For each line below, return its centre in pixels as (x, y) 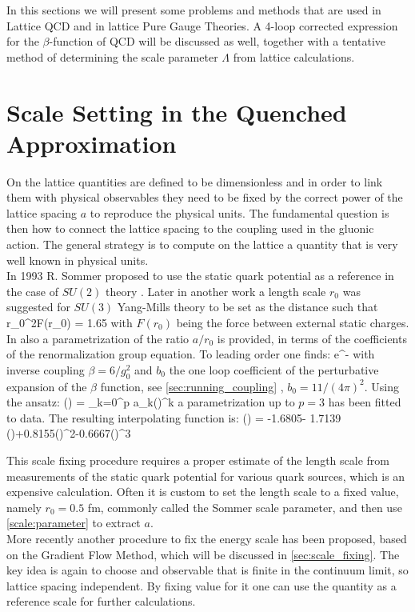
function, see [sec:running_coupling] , (192, 386)
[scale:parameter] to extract (74, 523)
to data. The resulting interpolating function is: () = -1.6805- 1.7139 (174, 417)
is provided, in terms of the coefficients (312, 338)
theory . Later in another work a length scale (215, 291)
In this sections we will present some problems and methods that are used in (194, 10)
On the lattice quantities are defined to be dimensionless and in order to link (195, 181)
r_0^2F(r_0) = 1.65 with (70, 323)
